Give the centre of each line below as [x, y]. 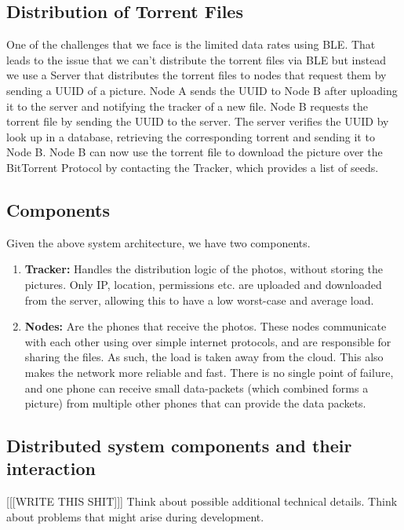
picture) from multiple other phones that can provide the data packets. [195, 403]
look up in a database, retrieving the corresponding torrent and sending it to [191, 136]
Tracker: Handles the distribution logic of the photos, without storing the [204, 269]
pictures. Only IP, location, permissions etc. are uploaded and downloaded [203, 284]
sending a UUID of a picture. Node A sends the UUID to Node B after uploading [202, 90]
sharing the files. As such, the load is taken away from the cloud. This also [204, 357]
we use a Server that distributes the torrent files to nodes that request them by [197, 75]
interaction [51, 468]
